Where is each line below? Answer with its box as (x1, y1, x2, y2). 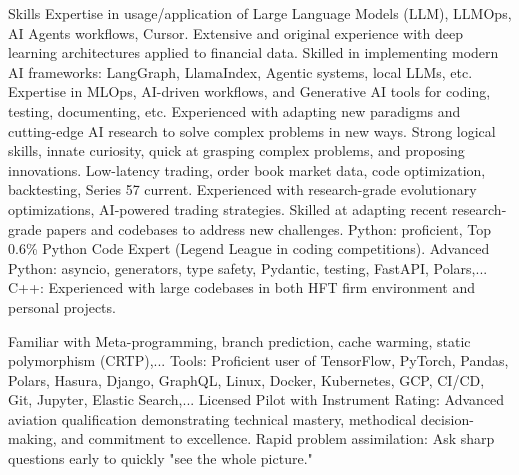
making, (8, 428, 57, 449)
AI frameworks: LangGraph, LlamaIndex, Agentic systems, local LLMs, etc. (8, 61, 473, 82)
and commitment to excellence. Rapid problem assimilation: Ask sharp (61, 428, 495, 449)
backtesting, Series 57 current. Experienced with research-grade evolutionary (8, 179, 477, 200)
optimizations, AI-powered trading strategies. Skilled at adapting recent (8, 198, 448, 219)
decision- (420, 408, 474, 429)
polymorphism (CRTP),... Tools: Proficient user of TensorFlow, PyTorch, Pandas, (8, 350, 509, 371)
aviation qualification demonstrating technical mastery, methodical (8, 408, 417, 429)
